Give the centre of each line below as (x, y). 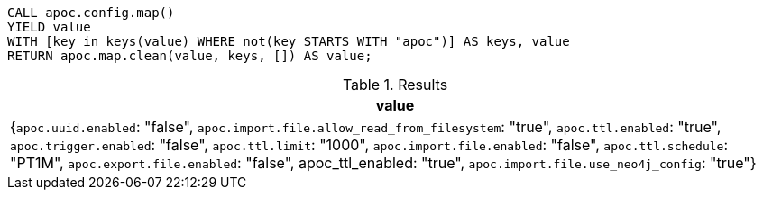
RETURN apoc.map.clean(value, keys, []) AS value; (190, 56)
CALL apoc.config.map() (91, 13)
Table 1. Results (395, 85)
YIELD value (49, 27)
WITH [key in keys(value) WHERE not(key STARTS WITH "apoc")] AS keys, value (289, 41)
